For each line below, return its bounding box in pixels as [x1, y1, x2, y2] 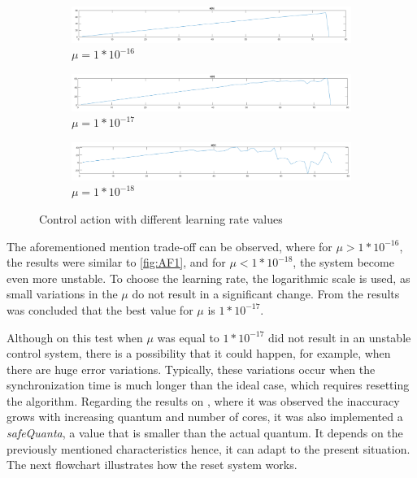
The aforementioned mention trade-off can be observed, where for [7, 237, 332, 254]
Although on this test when [7, 328, 143, 345]
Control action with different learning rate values [39, 210, 283, 227]
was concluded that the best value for [7, 301, 193, 318]
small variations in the [7, 285, 118, 302]
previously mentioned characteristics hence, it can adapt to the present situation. [7, 440, 410, 457]
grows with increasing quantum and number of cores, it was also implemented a [7, 408, 403, 425]
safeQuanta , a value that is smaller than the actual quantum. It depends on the [7, 424, 403, 441]
